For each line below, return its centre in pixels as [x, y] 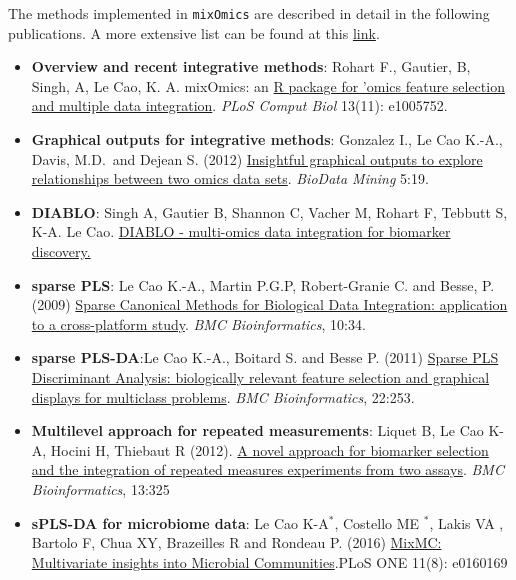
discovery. [61, 251]
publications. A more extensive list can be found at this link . [194, 32]
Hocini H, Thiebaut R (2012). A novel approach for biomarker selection [269, 449]
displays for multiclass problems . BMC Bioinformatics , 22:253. [223, 396]
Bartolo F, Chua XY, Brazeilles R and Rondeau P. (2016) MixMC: [236, 542]
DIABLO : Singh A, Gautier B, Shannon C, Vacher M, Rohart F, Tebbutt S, [269, 211]
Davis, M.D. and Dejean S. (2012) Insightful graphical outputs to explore [257, 158]
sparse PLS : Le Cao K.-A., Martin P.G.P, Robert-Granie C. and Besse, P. [263, 284]
